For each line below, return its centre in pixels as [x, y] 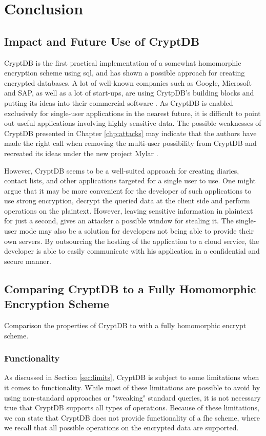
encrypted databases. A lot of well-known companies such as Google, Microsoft [128, 82]
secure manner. [28, 261]
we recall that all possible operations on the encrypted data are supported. [121, 428]
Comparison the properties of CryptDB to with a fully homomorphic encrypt [125, 325]
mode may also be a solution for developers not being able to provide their [137, 231]
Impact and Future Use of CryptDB [102, 41]
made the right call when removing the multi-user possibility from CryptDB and [130, 143]
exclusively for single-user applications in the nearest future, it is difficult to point [132, 113]
